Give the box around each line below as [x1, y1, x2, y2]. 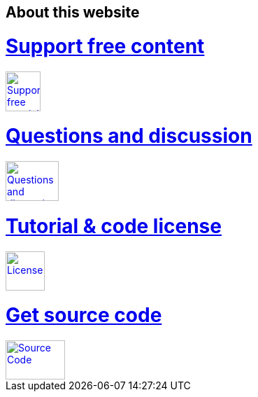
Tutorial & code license [6, 214, 222, 238]
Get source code [6, 303, 162, 328]
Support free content [6, 34, 205, 58]
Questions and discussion [6, 124, 252, 148]
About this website [6, 4, 140, 21]
